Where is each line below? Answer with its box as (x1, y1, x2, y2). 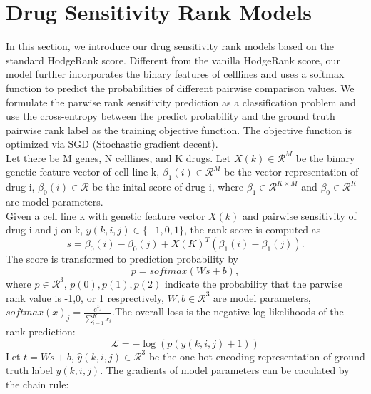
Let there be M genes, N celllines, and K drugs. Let (6, 150, 231, 165)
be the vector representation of (224, 164, 359, 179)
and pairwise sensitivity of (243, 208, 357, 223)
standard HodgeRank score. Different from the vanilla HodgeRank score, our (6, 52, 340, 67)
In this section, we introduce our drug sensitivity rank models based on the (6, 39, 334, 54)
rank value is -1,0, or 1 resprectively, (6, 290, 164, 305)
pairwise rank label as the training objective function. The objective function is (6, 122, 352, 137)
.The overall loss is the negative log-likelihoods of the (112, 304, 344, 319)
